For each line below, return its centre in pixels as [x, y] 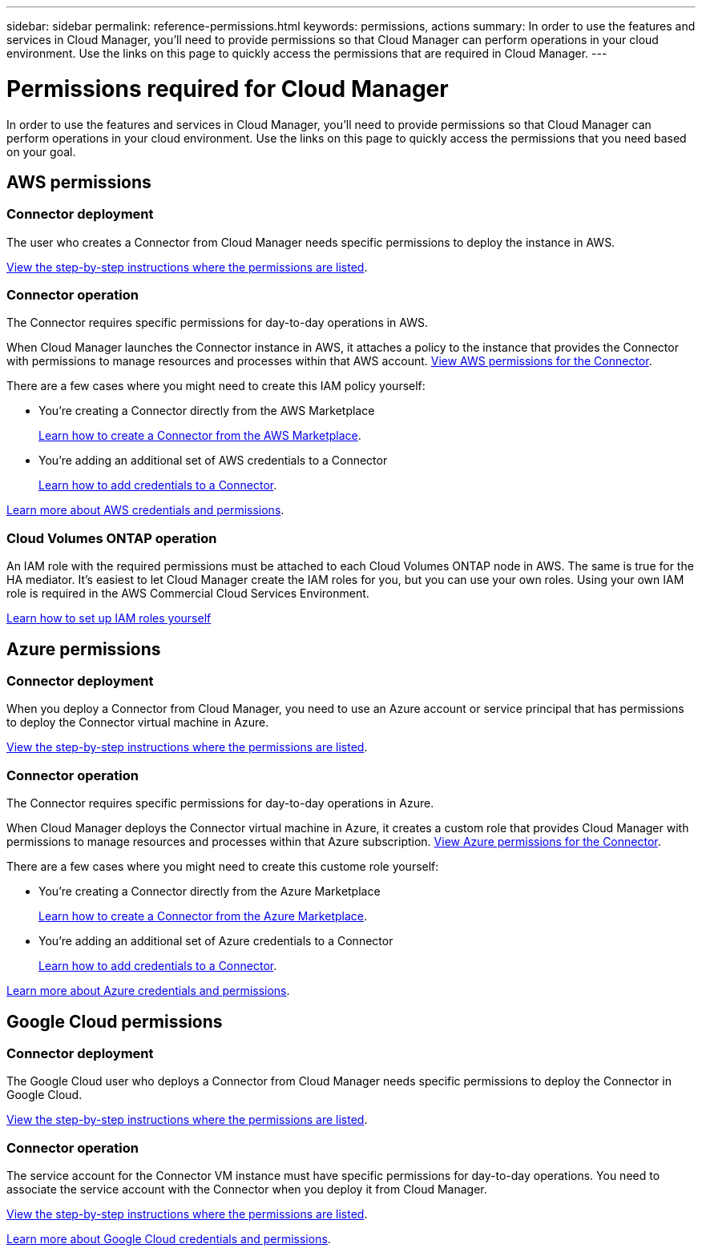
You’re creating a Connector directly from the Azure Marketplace [210, 892]
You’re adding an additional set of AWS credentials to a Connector [213, 461]
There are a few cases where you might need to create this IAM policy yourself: [216, 386]
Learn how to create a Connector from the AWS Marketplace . [200, 436]
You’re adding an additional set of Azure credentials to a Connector [216, 941]
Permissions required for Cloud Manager [228, 89]
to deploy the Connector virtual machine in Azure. [138, 723]
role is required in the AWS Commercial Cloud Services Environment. [188, 594]
